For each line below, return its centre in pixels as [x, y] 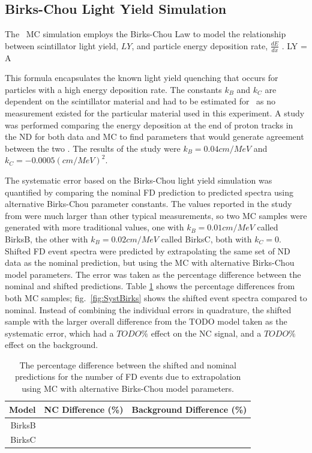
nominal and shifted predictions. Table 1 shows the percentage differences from [150, 286]
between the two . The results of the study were [93, 148]
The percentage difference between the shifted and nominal [128, 364]
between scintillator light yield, [62, 45]
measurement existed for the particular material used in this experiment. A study [155, 113]
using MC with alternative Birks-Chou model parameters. [128, 388]
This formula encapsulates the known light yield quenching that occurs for [142, 78]
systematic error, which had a [59, 333]
